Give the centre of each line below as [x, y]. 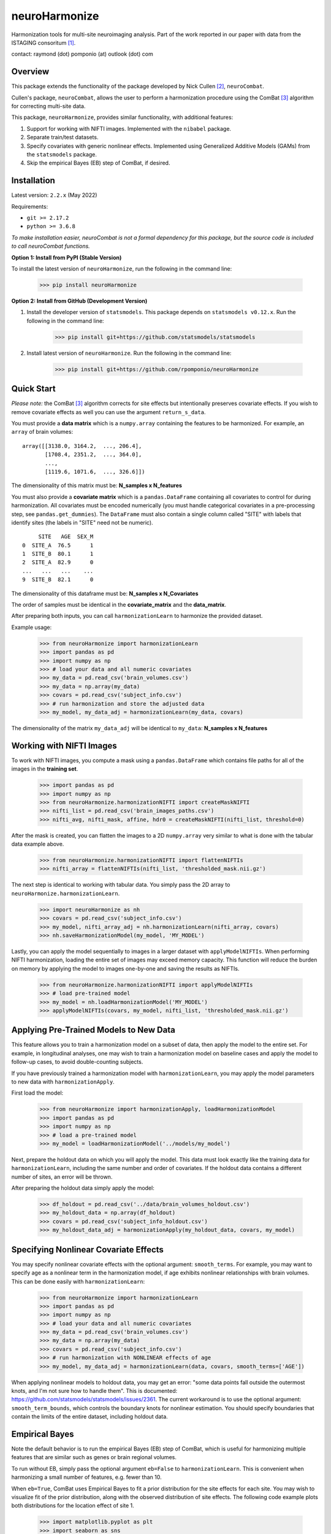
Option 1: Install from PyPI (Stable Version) [67, 257]
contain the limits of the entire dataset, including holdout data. [89, 1417]
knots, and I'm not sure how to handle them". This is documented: [94, 1391]
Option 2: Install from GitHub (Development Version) [79, 301]
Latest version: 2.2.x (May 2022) [54, 195]
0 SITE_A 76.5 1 [58, 545]
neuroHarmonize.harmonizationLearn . [66, 893]
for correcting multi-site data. [48, 106]
